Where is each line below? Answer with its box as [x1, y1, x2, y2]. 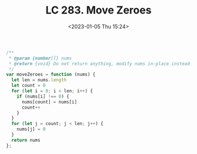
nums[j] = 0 [16, 126, 46, 132]
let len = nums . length [11, 77, 67, 83]
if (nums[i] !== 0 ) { [16, 93, 69, 99]
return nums [11, 137, 41, 143]
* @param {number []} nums [8, 55, 72, 61]
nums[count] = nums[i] [21, 99, 77, 105]
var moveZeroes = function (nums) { [6, 72, 96, 78]
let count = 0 [11, 83, 46, 89]
